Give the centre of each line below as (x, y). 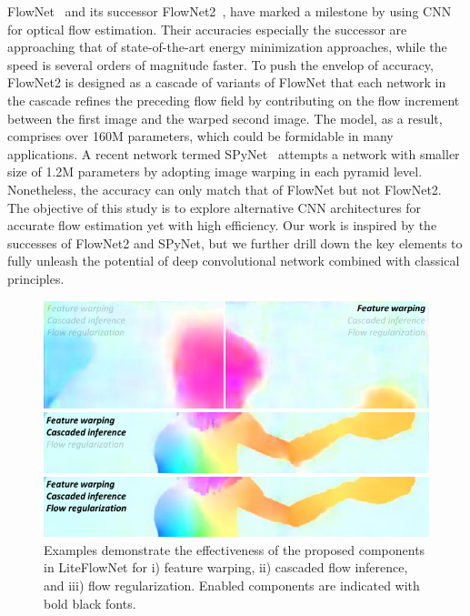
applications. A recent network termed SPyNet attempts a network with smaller (234, 153)
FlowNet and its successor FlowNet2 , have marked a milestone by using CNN (230, 11)
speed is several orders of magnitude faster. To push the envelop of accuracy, (220, 64)
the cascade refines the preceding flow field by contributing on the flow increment (234, 100)
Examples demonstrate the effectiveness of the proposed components (235, 549)
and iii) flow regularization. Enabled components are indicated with (232, 585)
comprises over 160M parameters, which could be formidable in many (200, 136)
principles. (36, 278)
